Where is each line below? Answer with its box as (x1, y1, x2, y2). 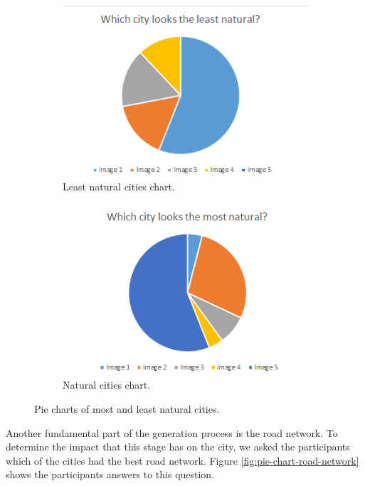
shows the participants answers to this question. (6, 467, 215, 482)
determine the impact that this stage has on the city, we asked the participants (6, 439, 350, 454)
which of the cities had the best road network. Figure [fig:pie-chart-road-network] (6, 453, 359, 468)
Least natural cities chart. (63, 179, 175, 194)
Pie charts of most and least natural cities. (34, 401, 220, 416)
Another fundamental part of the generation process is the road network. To (6, 425, 338, 440)
